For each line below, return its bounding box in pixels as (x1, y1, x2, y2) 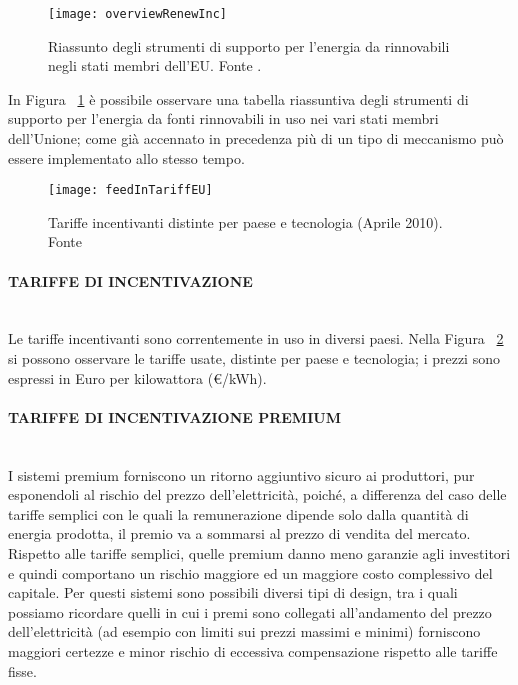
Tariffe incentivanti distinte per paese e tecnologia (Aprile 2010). (48, 211, 443, 232)
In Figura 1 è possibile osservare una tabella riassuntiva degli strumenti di (8, 88, 469, 109)
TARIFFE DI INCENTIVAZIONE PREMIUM (8, 406, 341, 427)
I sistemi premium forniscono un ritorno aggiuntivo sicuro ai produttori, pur (8, 464, 475, 485)
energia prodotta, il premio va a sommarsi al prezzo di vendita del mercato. (8, 523, 471, 544)
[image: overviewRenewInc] (48, 7, 227, 21)
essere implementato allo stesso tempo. (8, 147, 245, 168)
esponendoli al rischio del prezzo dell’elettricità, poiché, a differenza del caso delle (8, 484, 507, 505)
